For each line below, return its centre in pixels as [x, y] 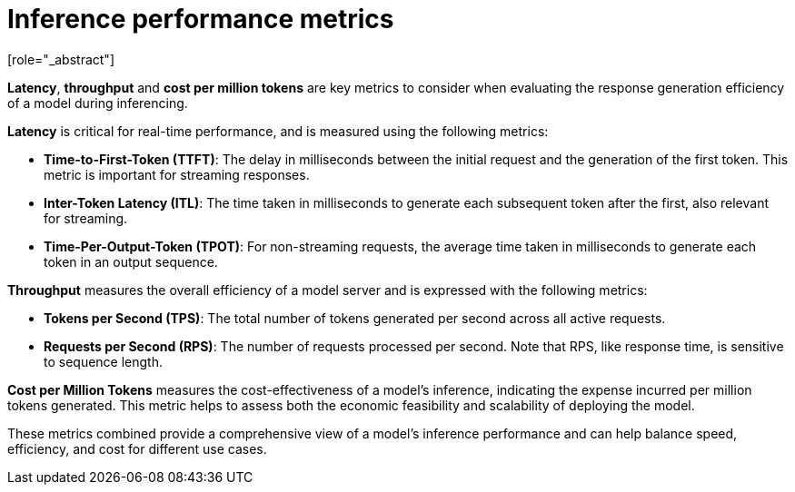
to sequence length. [104, 361]
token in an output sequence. [131, 261]
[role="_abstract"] [61, 59]
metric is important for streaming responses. [177, 174]
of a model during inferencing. [98, 103]
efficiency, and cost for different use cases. [137, 448]
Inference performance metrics [201, 19]
